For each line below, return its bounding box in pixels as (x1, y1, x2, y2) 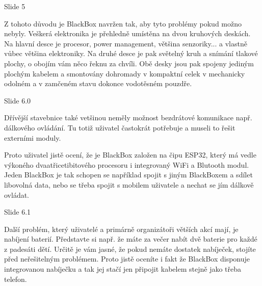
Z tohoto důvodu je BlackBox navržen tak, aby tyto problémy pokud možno (4, 18, 242, 29)
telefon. (4, 273, 27, 284)
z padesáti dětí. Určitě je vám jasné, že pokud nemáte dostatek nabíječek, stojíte (4, 243, 256, 254)
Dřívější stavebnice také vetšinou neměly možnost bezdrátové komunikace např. (4, 112, 252, 123)
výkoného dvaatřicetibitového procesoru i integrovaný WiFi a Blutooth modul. (4, 159, 249, 170)
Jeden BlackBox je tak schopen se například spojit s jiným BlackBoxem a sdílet (4, 169, 253, 180)
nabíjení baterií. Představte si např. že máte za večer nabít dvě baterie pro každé (4, 233, 257, 244)
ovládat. (4, 189, 30, 200)
